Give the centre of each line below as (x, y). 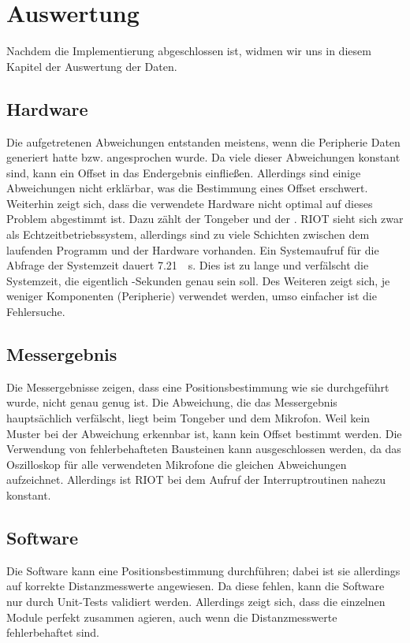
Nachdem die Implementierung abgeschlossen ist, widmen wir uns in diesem (189, 51)
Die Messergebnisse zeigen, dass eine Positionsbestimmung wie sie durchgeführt (198, 387)
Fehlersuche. (36, 312)
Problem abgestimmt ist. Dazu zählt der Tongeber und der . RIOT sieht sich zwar (205, 219)
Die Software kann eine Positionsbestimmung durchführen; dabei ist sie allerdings (203, 570)
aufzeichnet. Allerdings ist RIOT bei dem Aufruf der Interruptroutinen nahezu (196, 479)
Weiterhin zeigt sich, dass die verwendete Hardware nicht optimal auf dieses (190, 203)
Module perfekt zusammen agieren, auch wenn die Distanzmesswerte (172, 617)
